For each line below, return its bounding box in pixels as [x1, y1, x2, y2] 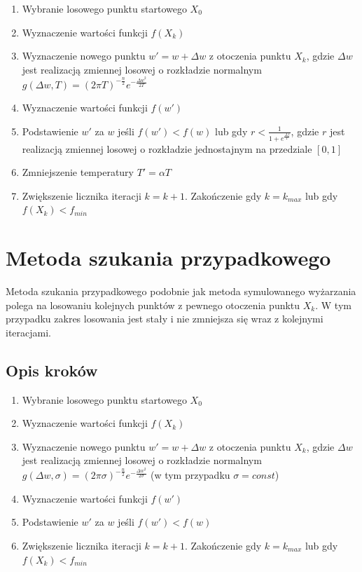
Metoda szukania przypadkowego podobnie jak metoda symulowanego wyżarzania [6, 284, 356, 298]
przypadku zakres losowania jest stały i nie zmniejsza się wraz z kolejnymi [6, 311, 323, 326]
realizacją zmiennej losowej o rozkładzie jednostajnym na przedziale [22, 141, 312, 156]
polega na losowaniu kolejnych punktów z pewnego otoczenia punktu [6, 297, 300, 312]
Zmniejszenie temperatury [22, 165, 134, 179]
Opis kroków [6, 359, 98, 381]
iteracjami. [6, 325, 51, 339]
